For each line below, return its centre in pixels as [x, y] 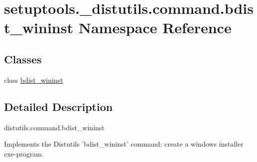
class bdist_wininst [34, 80]
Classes [23, 59]
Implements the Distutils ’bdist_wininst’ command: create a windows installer [124, 144]
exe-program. [24, 153]
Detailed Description [59, 106]
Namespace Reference [155, 27]
